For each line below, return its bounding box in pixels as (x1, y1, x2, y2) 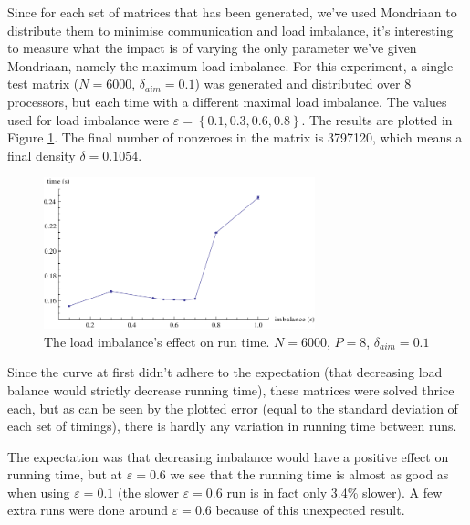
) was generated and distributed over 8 (194, 74, 412, 93)
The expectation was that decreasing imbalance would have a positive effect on (7, 446, 449, 466)
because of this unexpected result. (215, 500, 405, 520)
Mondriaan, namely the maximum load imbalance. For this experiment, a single (7, 56, 454, 75)
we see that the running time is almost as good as (170, 465, 449, 484)
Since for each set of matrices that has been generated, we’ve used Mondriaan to (7, 3, 457, 21)
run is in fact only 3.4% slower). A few (226, 482, 443, 501)
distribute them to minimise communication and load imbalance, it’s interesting (7, 20, 454, 39)
